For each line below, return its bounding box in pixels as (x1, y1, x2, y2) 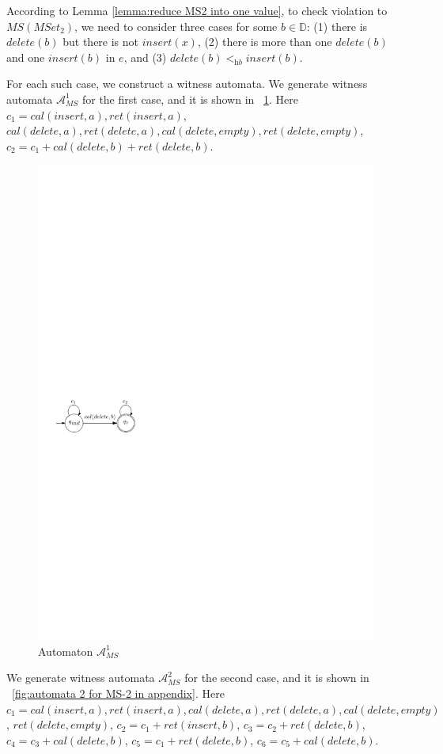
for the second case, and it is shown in (184, 669, 369, 686)
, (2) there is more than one (197, 33, 332, 50)
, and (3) (123, 48, 167, 65)
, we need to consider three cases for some (74, 17, 278, 34)
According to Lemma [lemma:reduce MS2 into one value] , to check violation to (6, 2, 388, 18)
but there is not (62, 33, 139, 50)
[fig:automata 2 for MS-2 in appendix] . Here (12, 685, 225, 702)
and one (6, 48, 45, 65)
